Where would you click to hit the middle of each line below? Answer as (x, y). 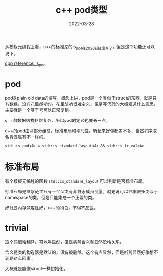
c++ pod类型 (81, 10)
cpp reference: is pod (25, 64)
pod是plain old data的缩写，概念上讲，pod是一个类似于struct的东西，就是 (79, 98)
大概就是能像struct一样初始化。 (36, 269)
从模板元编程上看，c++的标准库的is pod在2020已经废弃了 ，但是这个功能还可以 (80, 47)
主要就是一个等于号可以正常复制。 (39, 110)
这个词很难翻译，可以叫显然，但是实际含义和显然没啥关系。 (65, 242)
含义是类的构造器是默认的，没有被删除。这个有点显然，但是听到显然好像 (77, 252)
